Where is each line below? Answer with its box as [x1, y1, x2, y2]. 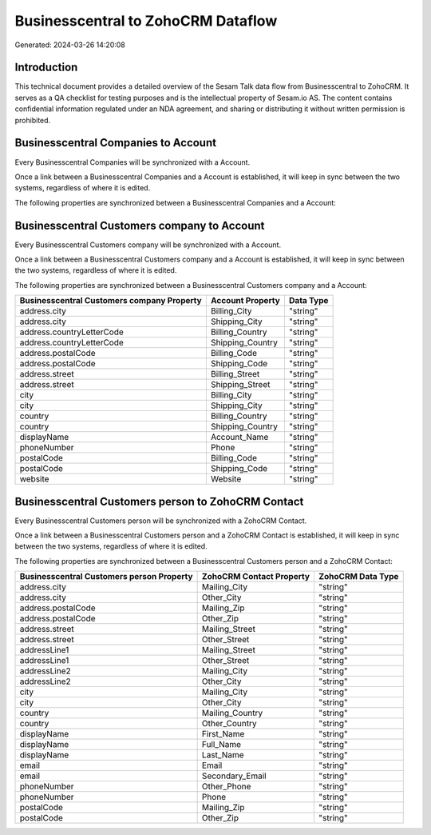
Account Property [210, 295, 281, 306]
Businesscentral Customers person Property [19, 571, 193, 582]
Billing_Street [210, 369, 260, 380]
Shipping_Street [210, 379, 271, 390]
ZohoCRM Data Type [318, 571, 399, 582]
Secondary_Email [201, 770, 267, 781]
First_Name [201, 729, 245, 740]
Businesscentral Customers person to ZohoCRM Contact [14, 494, 304, 508]
